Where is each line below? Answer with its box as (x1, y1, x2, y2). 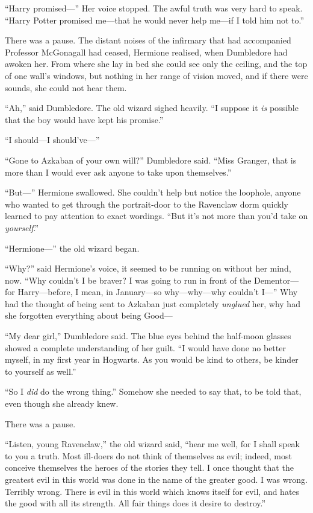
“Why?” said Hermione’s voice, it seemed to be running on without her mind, (5, 262, 291, 275)
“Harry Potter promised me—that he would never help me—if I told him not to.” (5, 13, 305, 26)
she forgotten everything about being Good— (5, 309, 173, 322)
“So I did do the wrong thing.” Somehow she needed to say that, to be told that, (5, 385, 302, 398)
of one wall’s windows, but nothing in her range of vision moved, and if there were (5, 69, 308, 81)
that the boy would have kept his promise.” (5, 113, 164, 126)
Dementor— (254, 273, 299, 286)
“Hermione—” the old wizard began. (5, 241, 140, 254)
